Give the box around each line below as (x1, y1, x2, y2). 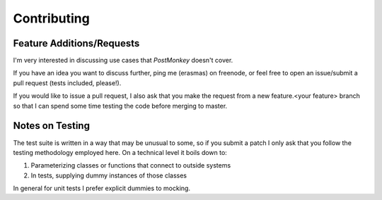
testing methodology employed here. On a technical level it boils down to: (13, 148, 228, 156)
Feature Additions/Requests (13, 37, 140, 49)
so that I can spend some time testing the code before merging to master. (13, 101, 228, 110)
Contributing (13, 11, 90, 26)
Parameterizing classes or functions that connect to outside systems (30, 161, 231, 170)
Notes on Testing (13, 120, 90, 132)
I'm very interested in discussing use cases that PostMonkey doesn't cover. (13, 56, 233, 65)
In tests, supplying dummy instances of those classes (30, 171, 187, 180)
